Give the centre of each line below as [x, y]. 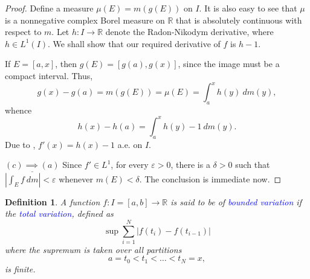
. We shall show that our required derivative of [134, 43]
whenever [76, 178]
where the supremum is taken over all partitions [93, 249]
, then [66, 64]
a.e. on [130, 144]
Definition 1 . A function [53, 201]
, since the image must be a [229, 64]
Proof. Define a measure [49, 8]
